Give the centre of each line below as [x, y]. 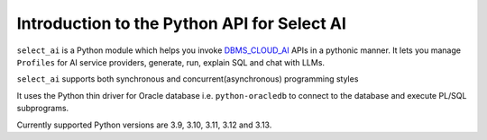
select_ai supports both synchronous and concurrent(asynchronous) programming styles [188, 79]
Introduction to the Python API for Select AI [182, 23]
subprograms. [43, 109]
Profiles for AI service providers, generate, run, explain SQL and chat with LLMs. [170, 62]
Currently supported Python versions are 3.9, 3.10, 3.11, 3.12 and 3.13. [144, 125]
